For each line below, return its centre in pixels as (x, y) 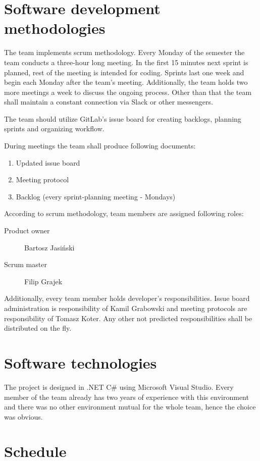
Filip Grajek (43, 281)
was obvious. (23, 416)
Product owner (27, 231)
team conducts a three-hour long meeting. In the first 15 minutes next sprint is (126, 62)
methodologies (55, 28)
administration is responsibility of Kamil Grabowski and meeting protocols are (126, 308)
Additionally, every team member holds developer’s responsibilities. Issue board (127, 298)
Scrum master (25, 264)
